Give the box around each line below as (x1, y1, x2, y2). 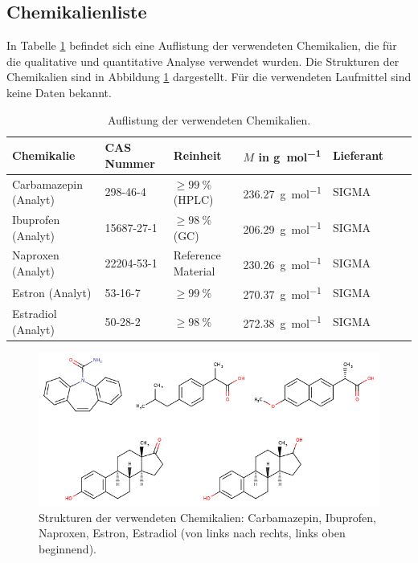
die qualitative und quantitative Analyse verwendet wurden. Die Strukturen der (6, 52, 400, 69)
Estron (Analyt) (12, 284, 92, 300)
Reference (173, 247, 221, 263)
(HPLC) (173, 191, 214, 208)
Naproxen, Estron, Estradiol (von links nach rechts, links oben (39, 524, 346, 541)
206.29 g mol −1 (243, 218, 322, 237)
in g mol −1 (258, 146, 322, 165)
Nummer (104, 154, 155, 171)
